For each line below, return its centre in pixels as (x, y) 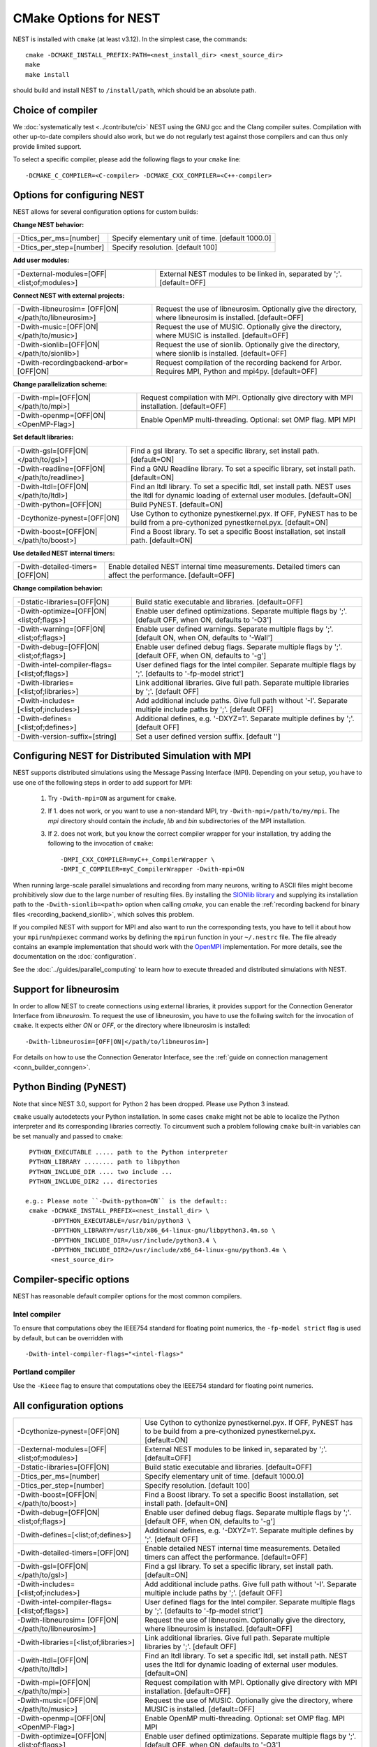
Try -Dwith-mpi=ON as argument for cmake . (112, 798)
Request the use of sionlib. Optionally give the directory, (248, 345)
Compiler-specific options (71, 1280)
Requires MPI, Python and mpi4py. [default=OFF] (237, 372)
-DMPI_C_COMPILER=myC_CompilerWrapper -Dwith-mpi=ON (152, 869)
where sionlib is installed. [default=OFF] (221, 354)
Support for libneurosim (66, 989)
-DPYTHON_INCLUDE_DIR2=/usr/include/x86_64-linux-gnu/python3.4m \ (169, 1250)
